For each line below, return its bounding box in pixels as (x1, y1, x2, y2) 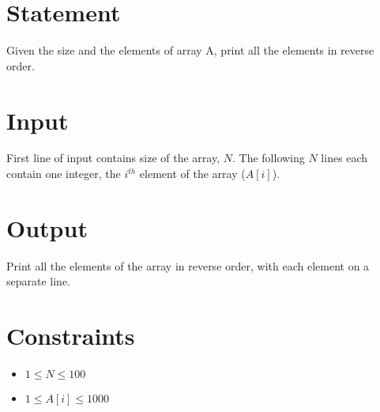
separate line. (6, 273, 71, 289)
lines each (321, 149, 368, 166)
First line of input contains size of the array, (6, 149, 220, 166)
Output (6, 211, 88, 244)
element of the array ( (139, 165, 246, 182)
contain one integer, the (6, 165, 121, 182)
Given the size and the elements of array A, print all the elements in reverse (6, 42, 374, 59)
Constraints (6, 319, 135, 352)
